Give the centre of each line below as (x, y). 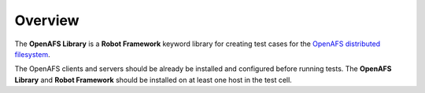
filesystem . (32, 54)
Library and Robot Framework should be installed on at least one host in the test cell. (153, 80)
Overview (47, 20)
